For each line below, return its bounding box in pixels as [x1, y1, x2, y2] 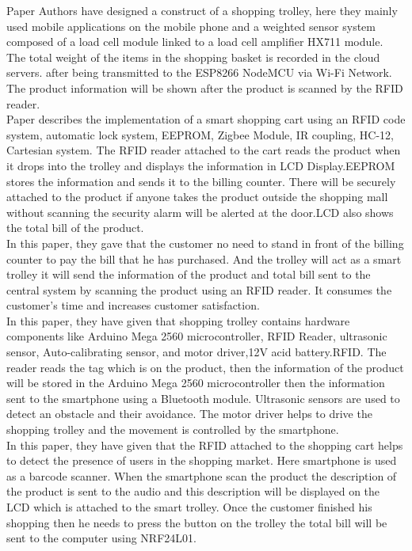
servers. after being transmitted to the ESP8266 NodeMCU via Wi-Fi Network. [6, 64, 392, 81]
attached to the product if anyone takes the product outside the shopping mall [6, 188, 388, 205]
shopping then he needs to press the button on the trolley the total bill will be [6, 514, 387, 530]
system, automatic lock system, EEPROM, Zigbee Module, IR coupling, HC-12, [6, 126, 394, 142]
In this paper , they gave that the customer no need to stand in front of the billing [6, 234, 404, 251]
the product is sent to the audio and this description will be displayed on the [6, 483, 380, 500]
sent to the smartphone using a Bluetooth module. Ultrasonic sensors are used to [6, 389, 400, 406]
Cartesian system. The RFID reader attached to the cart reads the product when [6, 142, 401, 158]
